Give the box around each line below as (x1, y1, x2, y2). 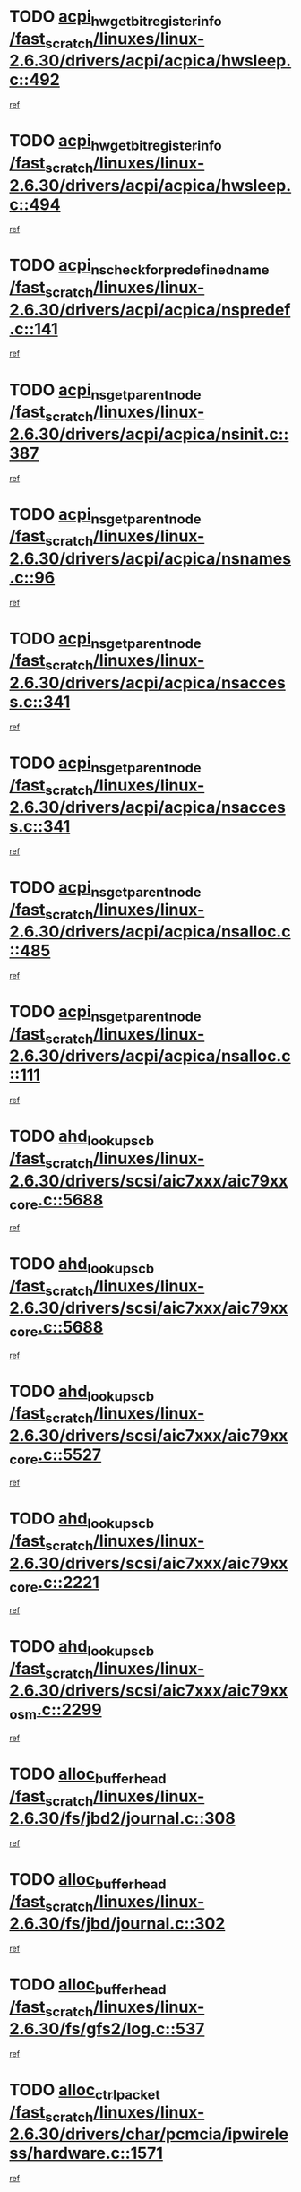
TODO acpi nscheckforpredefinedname (9, 255, 270, 279)
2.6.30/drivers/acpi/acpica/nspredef (9, 299, 291, 320)
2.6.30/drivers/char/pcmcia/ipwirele (9, 2124, 289, 2145)
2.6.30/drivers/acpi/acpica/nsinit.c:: (9, 424, 289, 444)
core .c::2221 (9, 1572, 100, 1596)
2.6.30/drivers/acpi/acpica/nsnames (9, 548, 292, 568)
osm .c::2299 (9, 1700, 102, 1722)
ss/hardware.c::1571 (9, 2144, 164, 2163)
